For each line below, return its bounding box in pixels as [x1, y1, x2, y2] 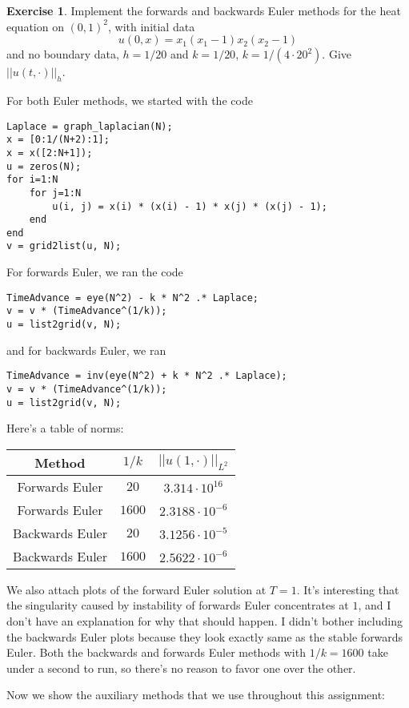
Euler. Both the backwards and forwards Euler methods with [6, 644, 306, 661]
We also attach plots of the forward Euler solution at [6, 581, 267, 597]
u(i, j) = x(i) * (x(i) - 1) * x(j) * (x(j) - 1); [52, 200, 327, 212]
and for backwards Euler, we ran [6, 341, 166, 358]
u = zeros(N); [6, 160, 82, 172]
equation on [6, 18, 64, 34]
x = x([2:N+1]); [6, 147, 93, 159]
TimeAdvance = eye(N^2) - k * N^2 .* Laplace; [6, 292, 259, 304]
